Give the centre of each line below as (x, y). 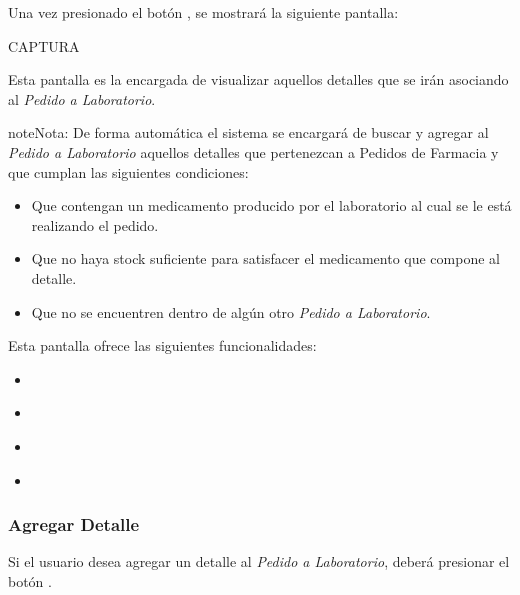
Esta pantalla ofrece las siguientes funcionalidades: (162, 345)
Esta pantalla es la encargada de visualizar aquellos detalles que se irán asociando (258, 79)
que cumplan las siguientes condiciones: (128, 171)
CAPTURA (44, 45)
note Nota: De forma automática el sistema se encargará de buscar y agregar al (248, 132)
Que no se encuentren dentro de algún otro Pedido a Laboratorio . (231, 311)
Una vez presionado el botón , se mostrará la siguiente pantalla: (203, 12)
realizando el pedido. (95, 224)
